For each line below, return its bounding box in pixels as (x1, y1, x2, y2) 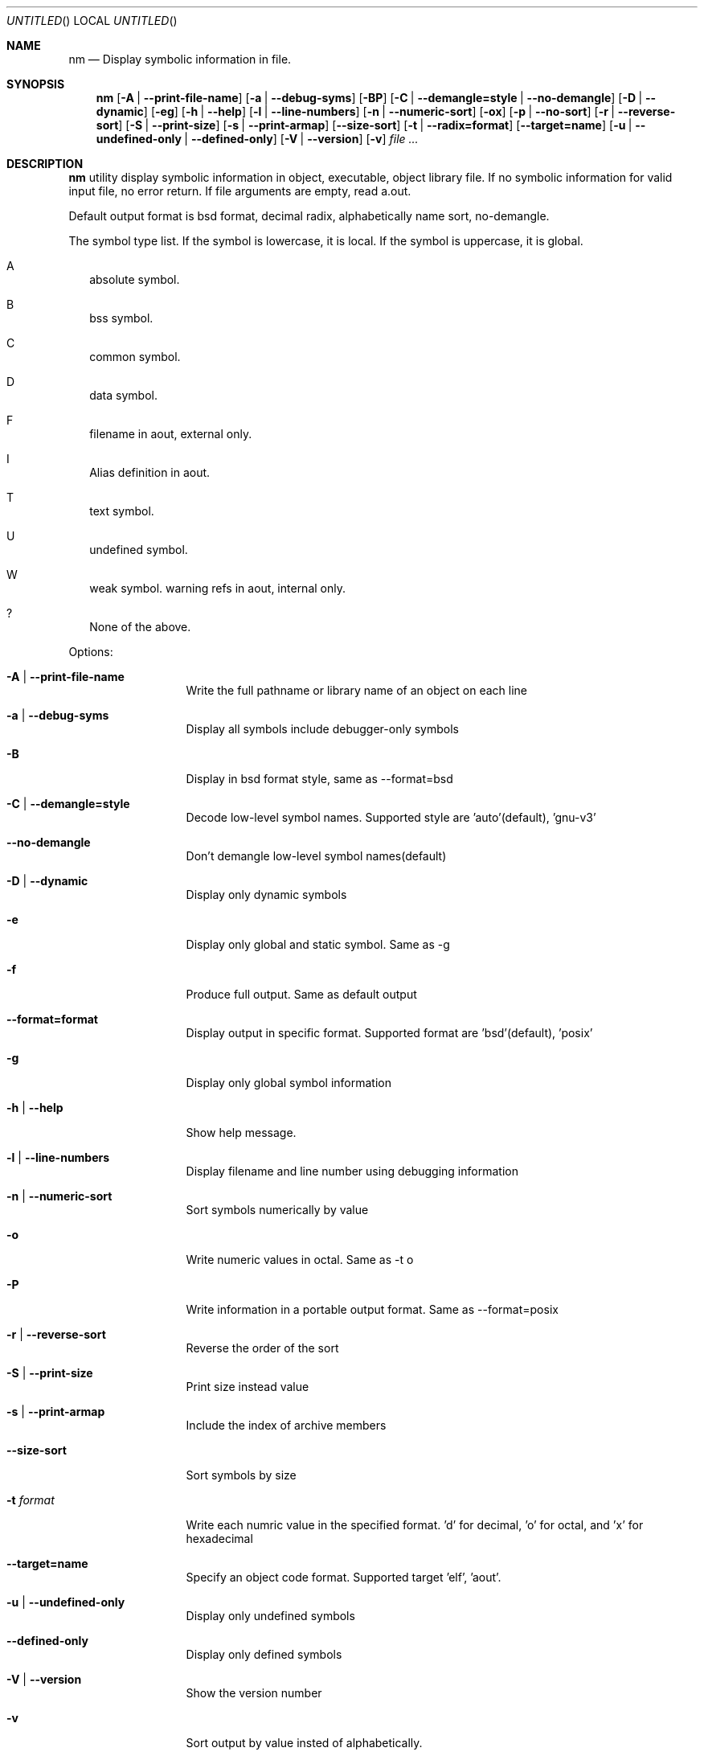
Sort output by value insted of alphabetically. (186, 1736, 423, 1750)
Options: (68, 645, 113, 658)
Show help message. (186, 1126, 297, 1139)
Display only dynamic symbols (186, 888, 347, 901)
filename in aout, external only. (89, 427, 252, 441)
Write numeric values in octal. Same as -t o (186, 1253, 414, 1266)
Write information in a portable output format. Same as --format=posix (186, 1303, 559, 1316)
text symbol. (89, 504, 154, 518)
